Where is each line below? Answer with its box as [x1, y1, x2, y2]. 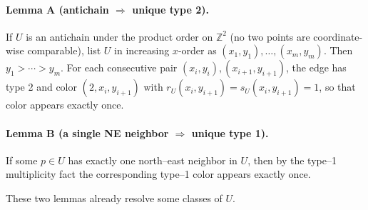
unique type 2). [132, 1, 210, 16]
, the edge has [286, 60, 347, 75]
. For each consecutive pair [61, 60, 178, 75]
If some [6, 152, 38, 167]
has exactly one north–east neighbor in [68, 152, 237, 167]
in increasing [114, 43, 170, 58]
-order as [178, 43, 217, 58]
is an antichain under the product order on [26, 29, 213, 44]
